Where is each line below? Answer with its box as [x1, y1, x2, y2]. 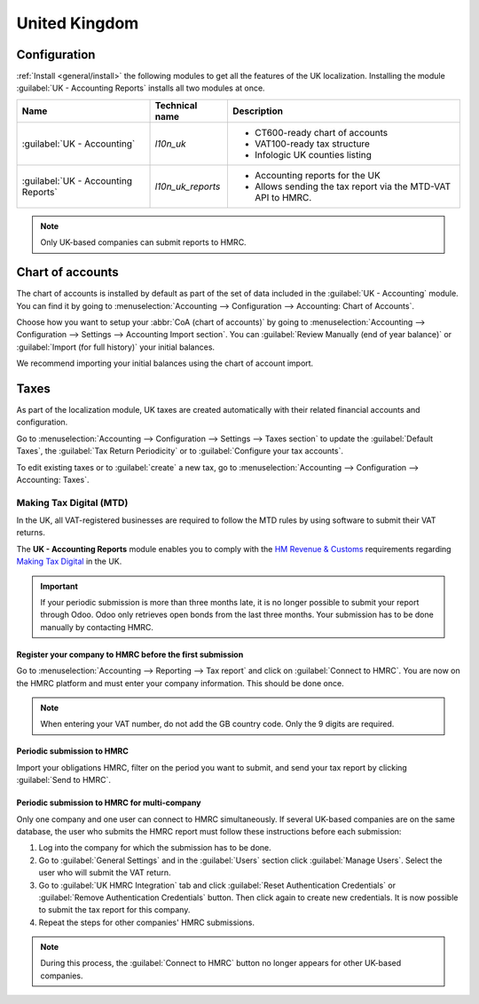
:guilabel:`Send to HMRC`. [16, 775, 111, 786]
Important [40, 581, 79, 591]
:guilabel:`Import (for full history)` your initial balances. [16, 342, 216, 352]
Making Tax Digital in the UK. [16, 556, 122, 567]
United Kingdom [16, 13, 139, 33]
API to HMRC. [254, 191, 312, 203]
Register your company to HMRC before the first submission [16, 649, 244, 660]
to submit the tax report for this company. [38, 905, 191, 915]
